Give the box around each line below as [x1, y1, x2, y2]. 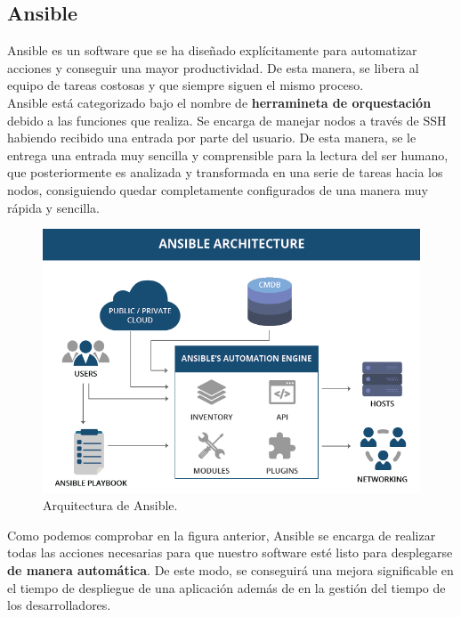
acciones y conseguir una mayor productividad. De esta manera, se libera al [7, 58, 419, 77]
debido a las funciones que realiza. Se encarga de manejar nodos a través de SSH [7, 110, 447, 129]
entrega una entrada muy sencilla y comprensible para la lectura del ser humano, [7, 145, 449, 164]
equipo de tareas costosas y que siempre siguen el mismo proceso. [7, 76, 364, 94]
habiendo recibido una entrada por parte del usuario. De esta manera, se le [7, 128, 417, 147]
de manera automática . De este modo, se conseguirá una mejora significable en [7, 561, 454, 579]
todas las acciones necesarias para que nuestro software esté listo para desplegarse [7, 543, 453, 562]
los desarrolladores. [7, 596, 111, 614]
